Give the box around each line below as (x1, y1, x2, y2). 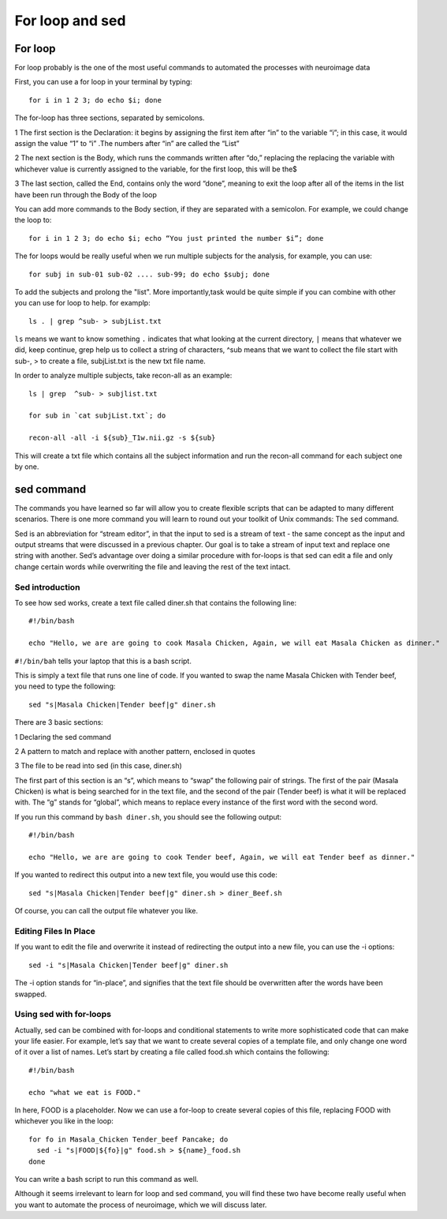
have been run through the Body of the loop (14, 189, 158, 199)
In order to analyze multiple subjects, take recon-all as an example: (14, 371, 233, 381)
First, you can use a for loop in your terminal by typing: (14, 77, 192, 87)
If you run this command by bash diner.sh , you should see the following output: (14, 812, 282, 821)
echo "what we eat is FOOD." (28, 1088, 141, 1097)
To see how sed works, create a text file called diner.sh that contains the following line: (14, 598, 297, 607)
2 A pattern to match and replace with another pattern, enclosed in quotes (14, 746, 255, 756)
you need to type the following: (14, 681, 116, 691)
